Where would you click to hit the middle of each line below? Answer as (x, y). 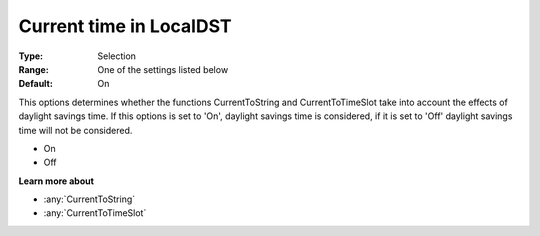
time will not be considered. (75, 130)
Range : (33, 69)
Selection (117, 56)
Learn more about (56, 181)
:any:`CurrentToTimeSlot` (95, 213)
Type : (31, 56)
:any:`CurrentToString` (89, 199)
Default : (36, 84)
